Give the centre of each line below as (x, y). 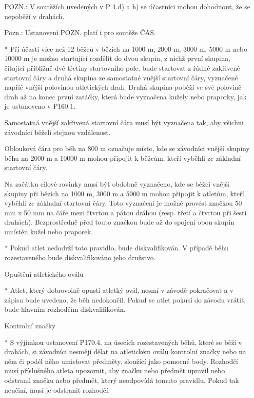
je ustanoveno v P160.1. (40, 106)
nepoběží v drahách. (34, 16)
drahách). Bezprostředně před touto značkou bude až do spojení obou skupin (119, 222)
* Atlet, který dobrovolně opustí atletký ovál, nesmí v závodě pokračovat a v (119, 290)
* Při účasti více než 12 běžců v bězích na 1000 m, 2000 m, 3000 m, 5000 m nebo (126, 48)
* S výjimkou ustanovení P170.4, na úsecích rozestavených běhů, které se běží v (123, 342)
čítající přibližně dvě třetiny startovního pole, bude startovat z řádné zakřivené (122, 67)
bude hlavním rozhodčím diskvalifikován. (65, 309)
